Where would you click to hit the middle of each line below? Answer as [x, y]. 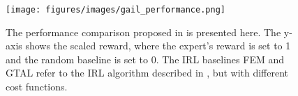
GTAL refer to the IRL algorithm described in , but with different [147, 73]
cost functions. [37, 87]
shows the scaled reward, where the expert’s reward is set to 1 [158, 46]
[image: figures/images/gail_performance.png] [116, 10]
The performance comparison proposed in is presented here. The [143, 32]
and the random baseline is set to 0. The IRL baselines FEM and [145, 59]
